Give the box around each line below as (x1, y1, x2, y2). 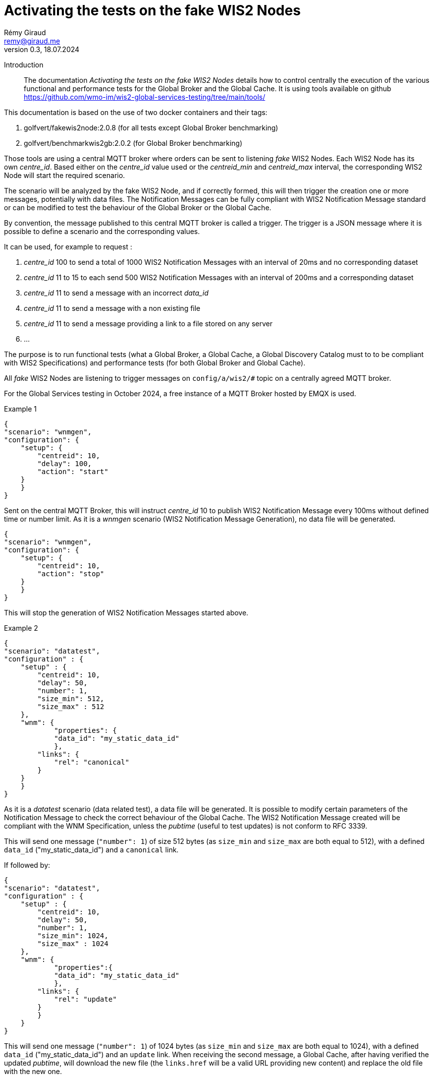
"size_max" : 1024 (37, 939, 108, 948)
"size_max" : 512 (37, 702, 105, 711)
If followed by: (4, 860, 51, 869)
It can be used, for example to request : (4, 242, 132, 251)
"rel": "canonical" (54, 758, 129, 766)
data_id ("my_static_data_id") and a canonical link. (4, 845, 179, 854)
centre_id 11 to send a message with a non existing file (24, 303, 201, 312)
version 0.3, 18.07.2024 (4, 45, 80, 54)
